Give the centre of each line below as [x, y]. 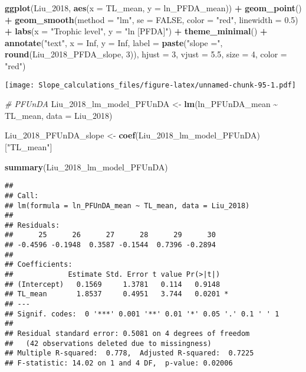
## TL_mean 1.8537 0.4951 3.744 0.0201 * [117, 294]
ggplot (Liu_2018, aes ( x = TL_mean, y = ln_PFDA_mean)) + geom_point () [153, 8]
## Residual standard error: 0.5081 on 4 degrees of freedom [127, 334]
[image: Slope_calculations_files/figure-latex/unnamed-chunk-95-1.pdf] [150, 85]
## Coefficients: [39, 265]
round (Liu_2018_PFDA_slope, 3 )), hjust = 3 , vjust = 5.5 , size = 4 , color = [146, 54]
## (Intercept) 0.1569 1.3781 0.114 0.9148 [113, 284]
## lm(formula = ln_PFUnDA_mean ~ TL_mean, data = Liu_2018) [127, 206]
